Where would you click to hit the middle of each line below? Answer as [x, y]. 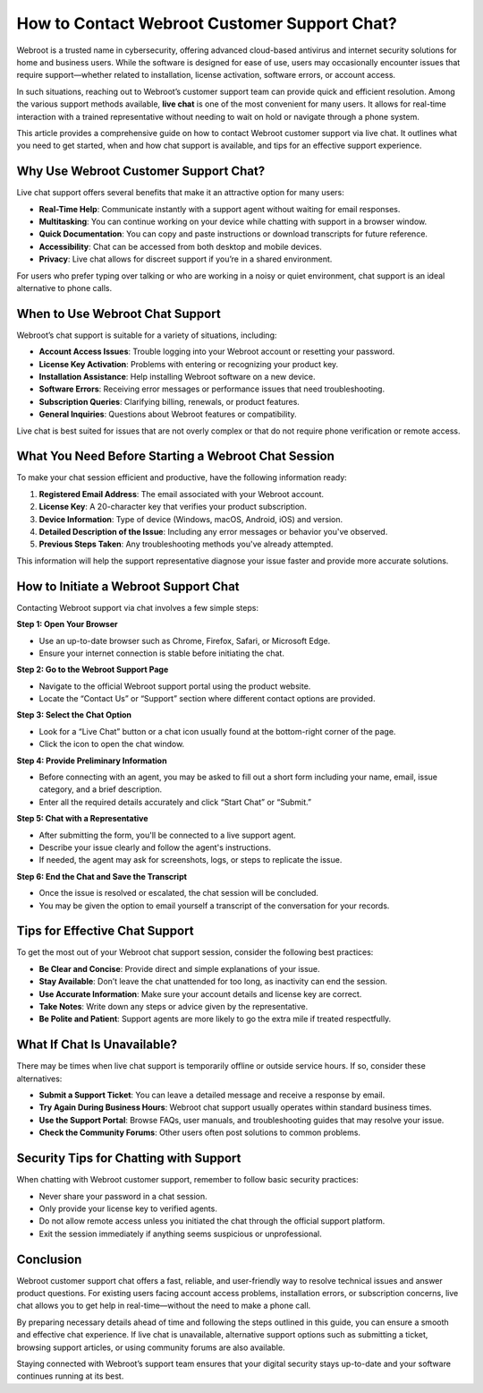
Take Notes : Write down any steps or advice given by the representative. [174, 1006]
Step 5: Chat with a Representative [82, 819]
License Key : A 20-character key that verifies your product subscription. [173, 507]
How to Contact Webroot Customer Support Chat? [207, 23]
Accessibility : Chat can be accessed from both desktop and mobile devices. [180, 246]
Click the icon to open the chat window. [112, 744]
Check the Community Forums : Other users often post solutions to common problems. [200, 1132]
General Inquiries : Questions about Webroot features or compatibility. [168, 414]
